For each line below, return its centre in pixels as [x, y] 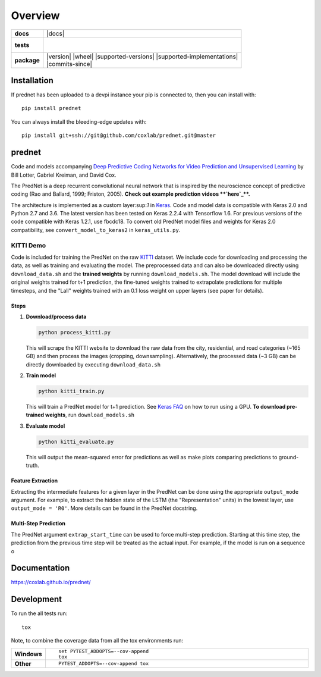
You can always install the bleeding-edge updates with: [79, 121]
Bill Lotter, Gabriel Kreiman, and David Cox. [64, 175]
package [27, 60]
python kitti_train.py [71, 391]
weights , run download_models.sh [90, 415]
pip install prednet [51, 108]
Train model [41, 375]
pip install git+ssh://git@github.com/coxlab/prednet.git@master [119, 136]
